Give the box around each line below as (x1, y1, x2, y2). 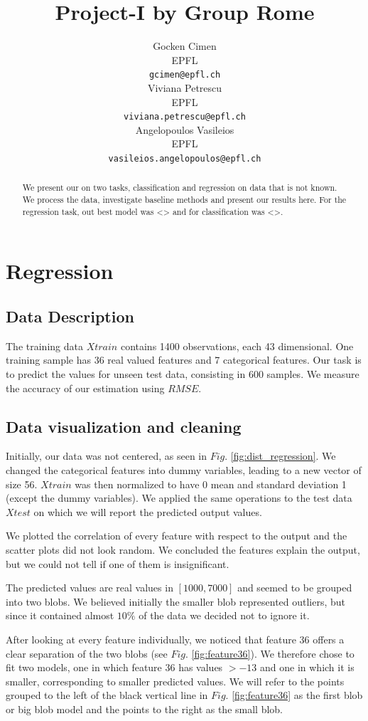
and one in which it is (260, 660, 355, 675)
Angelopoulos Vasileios (135, 122, 234, 137)
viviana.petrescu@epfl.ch (124, 112, 246, 122)
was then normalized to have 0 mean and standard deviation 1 (75, 476, 347, 491)
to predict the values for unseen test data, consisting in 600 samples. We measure (6, 367, 359, 381)
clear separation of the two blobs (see (6, 646, 168, 661)
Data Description (6, 305, 134, 327)
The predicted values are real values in (6, 580, 173, 595)
